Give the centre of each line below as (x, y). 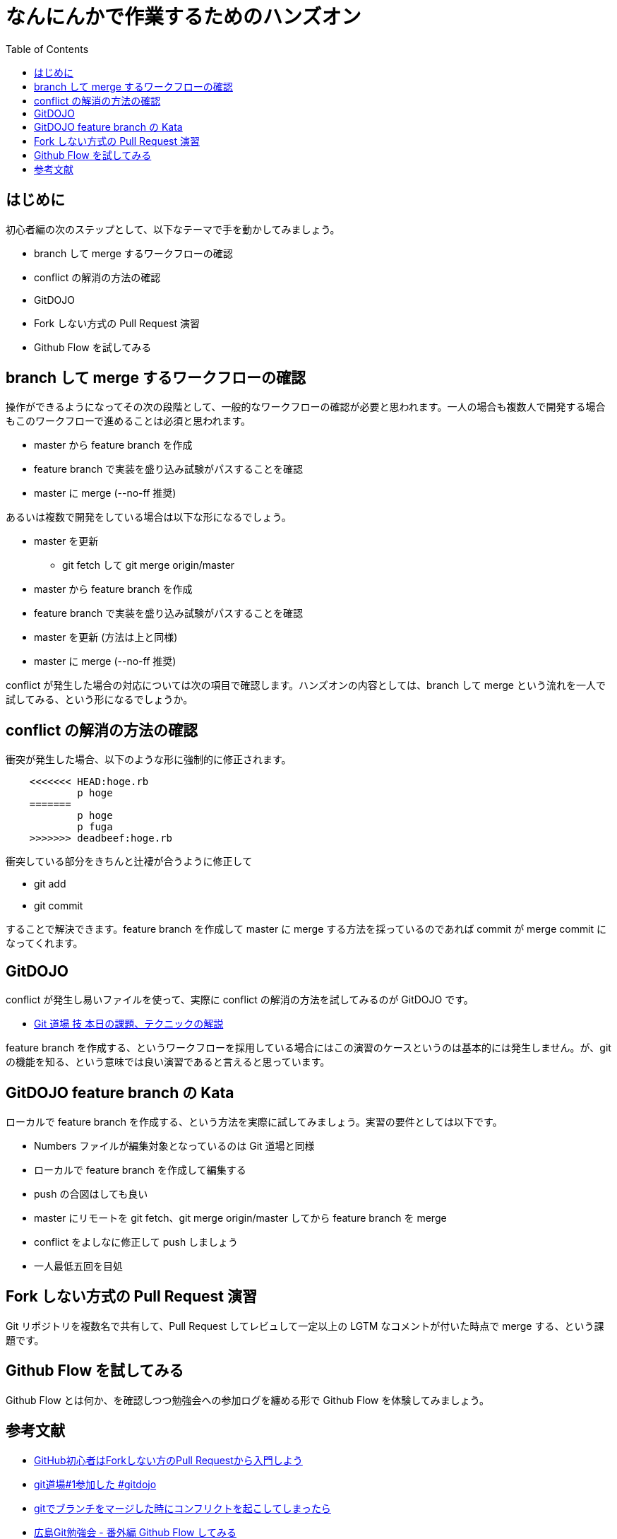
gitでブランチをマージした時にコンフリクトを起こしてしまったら (182, 1508)
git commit (59, 906)
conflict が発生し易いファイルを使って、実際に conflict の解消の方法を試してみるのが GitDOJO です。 (240, 1000)
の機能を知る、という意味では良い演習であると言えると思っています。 (168, 1062)
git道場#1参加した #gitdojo (95, 1484)
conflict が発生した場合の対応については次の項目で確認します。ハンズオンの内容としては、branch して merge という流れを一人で (306, 685)
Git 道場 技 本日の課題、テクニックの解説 (129, 1024)
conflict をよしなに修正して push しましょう (136, 1242)
